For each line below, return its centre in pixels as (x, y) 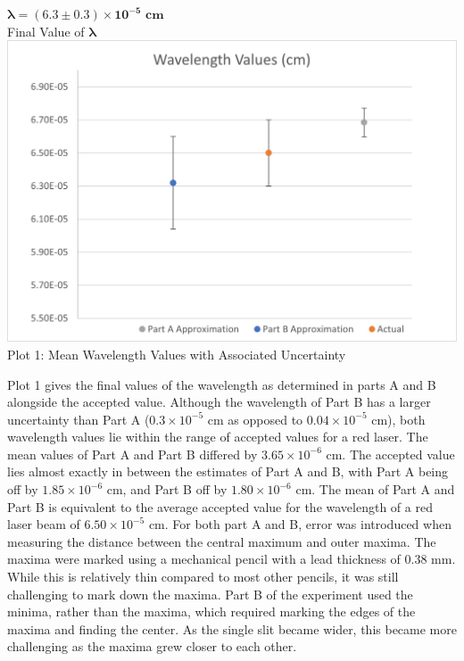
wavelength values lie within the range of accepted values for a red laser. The (218, 437)
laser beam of (44, 524)
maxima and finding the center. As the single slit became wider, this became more (232, 628)
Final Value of (46, 31)
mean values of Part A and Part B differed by (133, 454)
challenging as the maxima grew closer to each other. (152, 646)
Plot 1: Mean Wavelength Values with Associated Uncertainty (177, 354)
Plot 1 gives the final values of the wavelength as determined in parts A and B (222, 384)
